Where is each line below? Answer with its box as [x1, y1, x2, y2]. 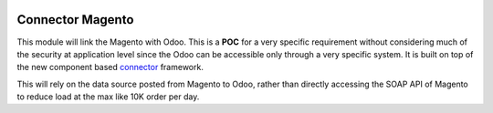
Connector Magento [16, 12, 134, 27]
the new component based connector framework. [16, 62, 205, 73]
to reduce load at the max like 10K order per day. [16, 91, 200, 102]
